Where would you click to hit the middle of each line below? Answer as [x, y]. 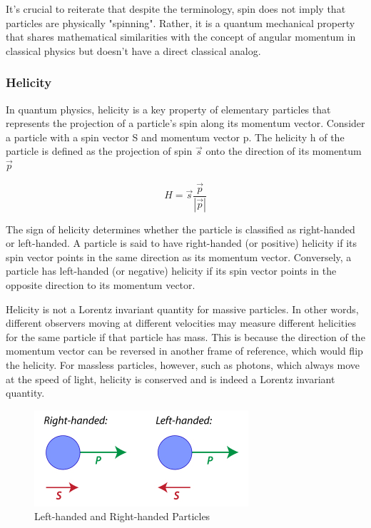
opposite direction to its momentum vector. [101, 285]
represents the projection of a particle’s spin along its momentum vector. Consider [185, 123]
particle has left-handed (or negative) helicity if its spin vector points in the [171, 271]
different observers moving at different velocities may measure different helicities [181, 323]
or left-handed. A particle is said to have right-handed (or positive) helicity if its [182, 243]
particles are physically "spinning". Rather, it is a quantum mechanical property [181, 22]
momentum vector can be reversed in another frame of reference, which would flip [184, 351]
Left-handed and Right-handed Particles [122, 516]
